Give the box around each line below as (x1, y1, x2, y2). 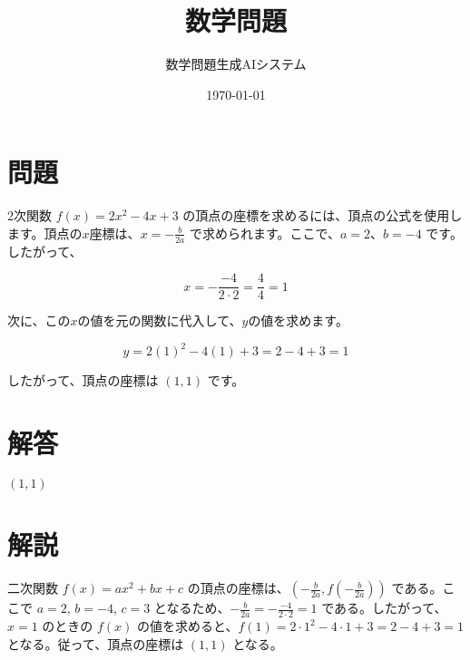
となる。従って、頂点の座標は (7, 634, 184, 653)
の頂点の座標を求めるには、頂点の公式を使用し (182, 206, 463, 225)
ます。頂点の (7, 223, 83, 242)
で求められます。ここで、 (189, 223, 340, 242)
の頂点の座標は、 (187, 578, 289, 597)
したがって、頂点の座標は (7, 371, 159, 390)
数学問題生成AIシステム (165, 54, 307, 73)
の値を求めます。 (248, 311, 348, 330)
